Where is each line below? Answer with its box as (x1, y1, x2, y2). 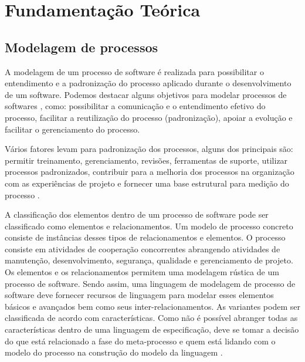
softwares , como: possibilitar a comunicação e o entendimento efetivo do (5, 100, 266, 112)
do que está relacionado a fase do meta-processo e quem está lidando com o (5, 334, 276, 347)
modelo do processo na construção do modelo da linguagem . (5, 346, 223, 358)
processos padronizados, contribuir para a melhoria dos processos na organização (5, 165, 294, 178)
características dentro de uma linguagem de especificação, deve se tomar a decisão (5, 323, 299, 336)
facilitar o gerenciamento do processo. (5, 123, 140, 135)
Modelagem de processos (5, 38, 158, 56)
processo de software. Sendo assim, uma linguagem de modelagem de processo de (5, 277, 296, 289)
